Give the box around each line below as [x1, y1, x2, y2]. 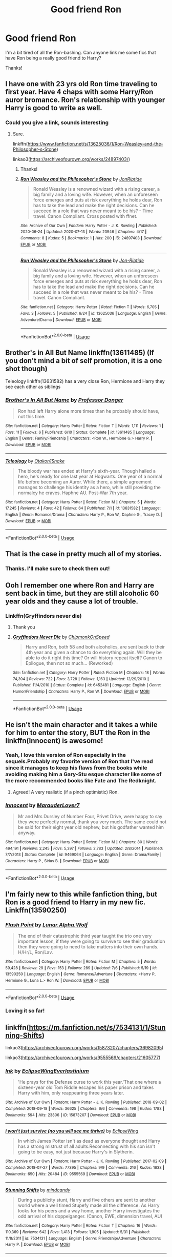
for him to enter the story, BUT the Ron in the [5, 728, 150, 737]
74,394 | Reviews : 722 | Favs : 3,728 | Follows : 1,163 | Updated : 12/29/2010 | [12, 676, 149, 681]
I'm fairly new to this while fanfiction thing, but [5, 889, 158, 898]
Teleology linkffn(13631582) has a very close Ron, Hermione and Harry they [5, 378, 165, 384]
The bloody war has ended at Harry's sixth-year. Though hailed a [17, 468, 156, 474]
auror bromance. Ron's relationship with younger [5, 96, 165, 105]
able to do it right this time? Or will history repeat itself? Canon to [25, 655, 163, 661]
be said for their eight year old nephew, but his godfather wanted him [17, 824, 164, 830]
